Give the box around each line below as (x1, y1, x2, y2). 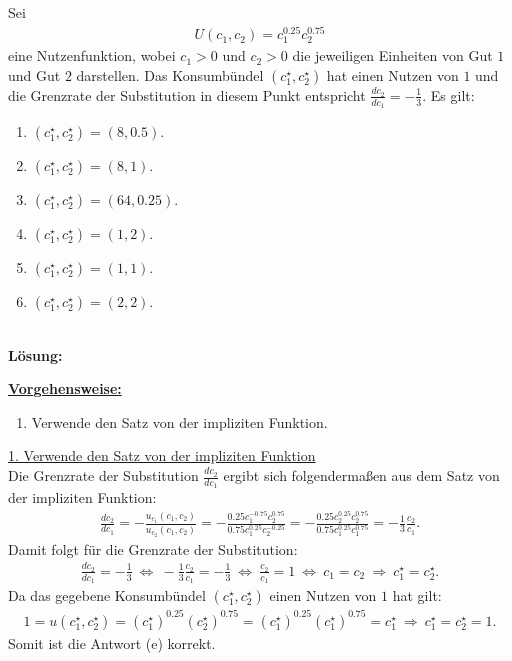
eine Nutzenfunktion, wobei (8, 45, 176, 66)
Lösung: (8, 344, 63, 365)
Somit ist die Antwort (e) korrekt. (8, 632, 216, 653)
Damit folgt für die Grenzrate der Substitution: (8, 538, 298, 559)
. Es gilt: (422, 84, 475, 105)
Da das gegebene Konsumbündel (8, 585, 206, 606)
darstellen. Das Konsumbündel (76, 64, 264, 85)
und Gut (8, 64, 61, 85)
